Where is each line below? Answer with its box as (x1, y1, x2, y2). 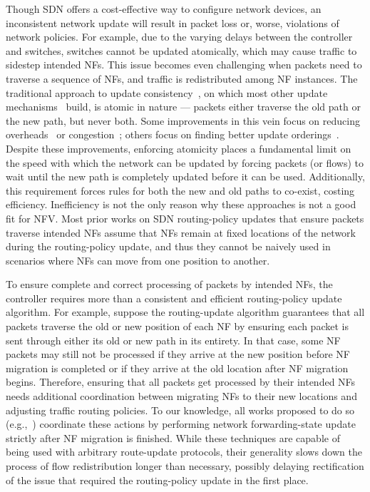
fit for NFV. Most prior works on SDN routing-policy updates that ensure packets (6, 210, 364, 225)
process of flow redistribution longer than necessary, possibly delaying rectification (6, 458, 364, 473)
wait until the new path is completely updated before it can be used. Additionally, (6, 169, 365, 184)
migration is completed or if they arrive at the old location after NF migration (6, 360, 349, 375)
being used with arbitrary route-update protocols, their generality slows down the (6, 444, 362, 459)
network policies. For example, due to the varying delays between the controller (6, 29, 353, 44)
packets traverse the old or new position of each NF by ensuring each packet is (6, 319, 349, 334)
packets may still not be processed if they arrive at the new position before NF (6, 347, 350, 362)
